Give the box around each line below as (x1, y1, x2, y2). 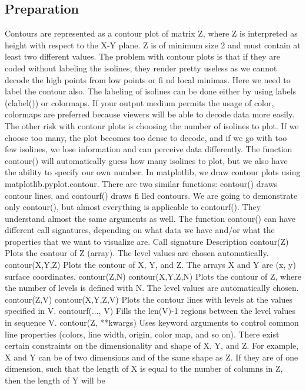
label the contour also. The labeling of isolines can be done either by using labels (5, 85, 297, 97)
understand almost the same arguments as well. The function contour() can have (5, 212, 295, 224)
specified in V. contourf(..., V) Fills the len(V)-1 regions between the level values (5, 304, 296, 317)
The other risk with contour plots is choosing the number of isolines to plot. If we (5, 119, 299, 132)
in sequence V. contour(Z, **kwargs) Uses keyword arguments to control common (5, 316, 299, 329)
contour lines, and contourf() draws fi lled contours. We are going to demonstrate (5, 189, 298, 201)
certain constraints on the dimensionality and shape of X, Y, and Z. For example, (5, 339, 299, 352)
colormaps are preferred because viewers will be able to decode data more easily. (5, 108, 295, 120)
